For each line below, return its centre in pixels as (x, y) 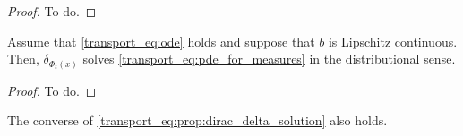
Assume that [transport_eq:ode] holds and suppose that (161, 41)
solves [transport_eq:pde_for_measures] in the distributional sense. (269, 59)
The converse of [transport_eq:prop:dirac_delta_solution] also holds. (197, 120)
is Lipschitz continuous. (393, 41)
